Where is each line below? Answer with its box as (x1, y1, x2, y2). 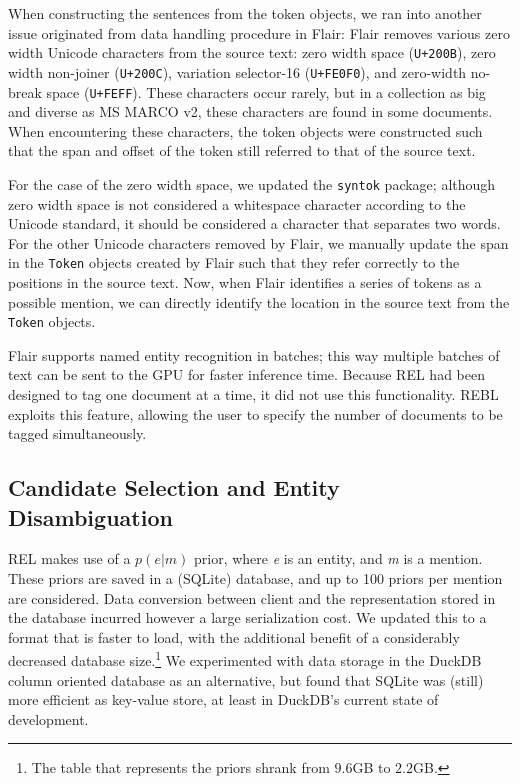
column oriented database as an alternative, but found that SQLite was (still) (8, 669, 484, 690)
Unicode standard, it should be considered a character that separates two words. (8, 213, 501, 234)
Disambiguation (8, 501, 173, 532)
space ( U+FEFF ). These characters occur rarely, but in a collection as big (46, 81, 486, 102)
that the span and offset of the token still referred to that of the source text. (8, 140, 476, 161)
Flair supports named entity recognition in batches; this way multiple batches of (8, 344, 500, 365)
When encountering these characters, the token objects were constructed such (8, 120, 483, 141)
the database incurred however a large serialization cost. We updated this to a (8, 607, 487, 628)
